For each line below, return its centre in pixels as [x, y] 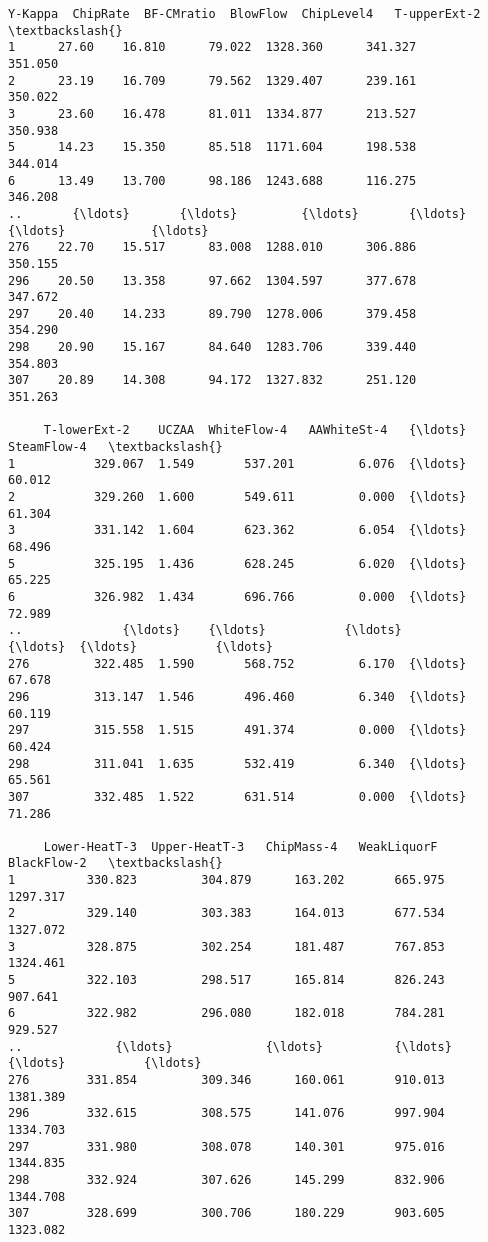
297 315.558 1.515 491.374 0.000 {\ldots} [237, 730]
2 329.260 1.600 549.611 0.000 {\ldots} [237, 497]
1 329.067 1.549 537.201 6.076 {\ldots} [237, 463]
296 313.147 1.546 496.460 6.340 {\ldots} [237, 696]
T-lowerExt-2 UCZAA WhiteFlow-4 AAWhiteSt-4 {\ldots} [255, 430]
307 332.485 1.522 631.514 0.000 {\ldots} [237, 796]
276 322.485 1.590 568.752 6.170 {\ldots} [237, 663]
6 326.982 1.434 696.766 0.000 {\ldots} [237, 596]
